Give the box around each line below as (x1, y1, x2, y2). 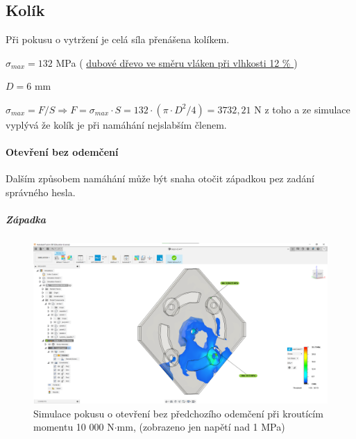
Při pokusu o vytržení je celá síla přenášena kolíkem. (6, 32, 230, 47)
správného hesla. (6, 184, 76, 199)
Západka (6, 212, 46, 227)
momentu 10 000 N (33, 420, 115, 434)
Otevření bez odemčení (6, 145, 119, 159)
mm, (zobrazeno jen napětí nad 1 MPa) (117, 420, 285, 434)
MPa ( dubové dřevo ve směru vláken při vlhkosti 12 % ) (56, 55, 298, 70)
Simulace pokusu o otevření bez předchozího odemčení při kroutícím (33, 406, 323, 420)
